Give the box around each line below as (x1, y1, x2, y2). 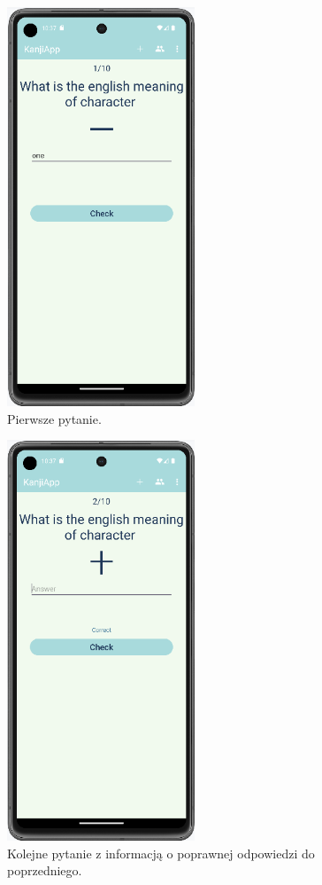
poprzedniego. (7, 861, 82, 880)
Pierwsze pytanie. (7, 409, 102, 427)
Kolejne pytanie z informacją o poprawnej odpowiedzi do (7, 843, 315, 862)
